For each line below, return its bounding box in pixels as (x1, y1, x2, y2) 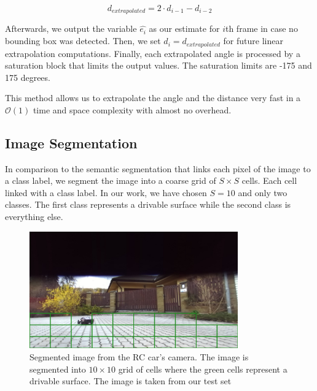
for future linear (223, 34, 283, 47)
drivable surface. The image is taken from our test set (29, 374, 232, 387)
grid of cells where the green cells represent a (118, 362, 288, 375)
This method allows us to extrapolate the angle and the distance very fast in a (5, 91, 301, 104)
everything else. (5, 210, 63, 223)
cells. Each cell (241, 174, 297, 187)
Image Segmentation (5, 133, 138, 152)
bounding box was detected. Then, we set (5, 34, 161, 47)
